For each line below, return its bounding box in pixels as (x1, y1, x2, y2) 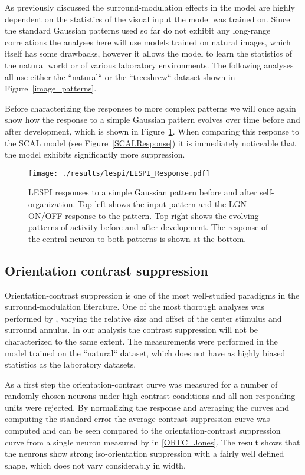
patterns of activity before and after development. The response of (28, 221, 268, 233)
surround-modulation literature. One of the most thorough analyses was (5, 300, 265, 313)
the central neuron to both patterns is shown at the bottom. (28, 232, 247, 244)
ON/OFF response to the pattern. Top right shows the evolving (28, 209, 259, 221)
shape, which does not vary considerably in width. (5, 458, 186, 471)
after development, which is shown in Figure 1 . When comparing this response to (5, 125, 299, 137)
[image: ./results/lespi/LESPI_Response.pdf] (28, 169, 210, 178)
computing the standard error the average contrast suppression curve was (5, 412, 270, 425)
